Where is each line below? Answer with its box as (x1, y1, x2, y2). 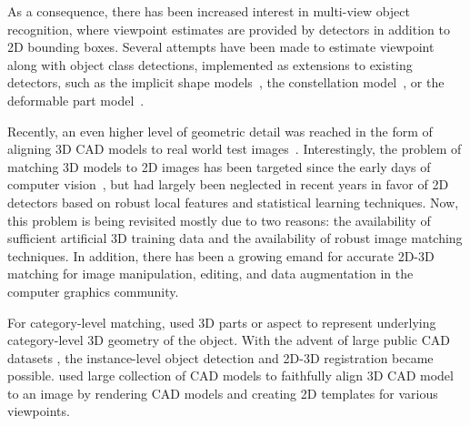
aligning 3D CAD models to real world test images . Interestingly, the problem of (7, 139, 462, 158)
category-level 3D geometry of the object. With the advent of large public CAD (7, 330, 450, 350)
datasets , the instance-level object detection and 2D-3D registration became (7, 348, 434, 367)
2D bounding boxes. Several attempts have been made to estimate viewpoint (7, 37, 435, 56)
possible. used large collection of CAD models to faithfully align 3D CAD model (7, 366, 454, 385)
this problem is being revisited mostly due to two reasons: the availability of (7, 210, 431, 229)
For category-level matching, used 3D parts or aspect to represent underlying (7, 312, 436, 331)
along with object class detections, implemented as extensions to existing (7, 55, 413, 74)
